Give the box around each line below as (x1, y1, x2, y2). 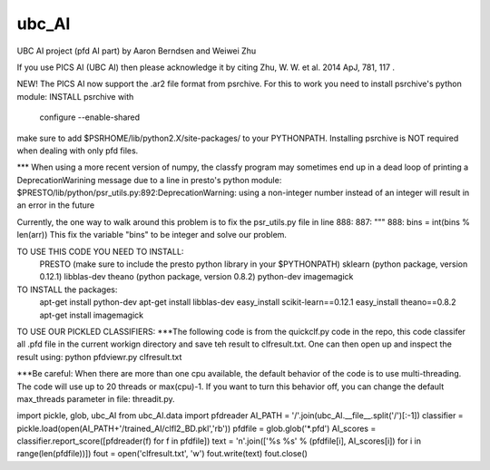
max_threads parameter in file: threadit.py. (16, 393, 175, 404)
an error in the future (16, 200, 95, 211)
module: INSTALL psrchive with (16, 91, 134, 102)
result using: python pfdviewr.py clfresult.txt (16, 351, 182, 362)
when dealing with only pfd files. (16, 145, 139, 156)
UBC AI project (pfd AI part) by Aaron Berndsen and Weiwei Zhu (16, 45, 257, 56)
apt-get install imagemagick (39, 309, 144, 320)
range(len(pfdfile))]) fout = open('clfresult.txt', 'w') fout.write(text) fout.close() (16, 448, 309, 459)
